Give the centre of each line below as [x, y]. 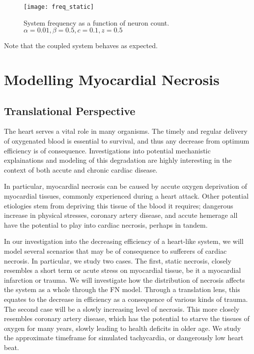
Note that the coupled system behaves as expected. [81, 45]
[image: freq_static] [59, 7]
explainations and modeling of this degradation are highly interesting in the [118, 160]
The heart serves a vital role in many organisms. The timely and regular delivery [126, 131]
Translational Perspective [70, 110]
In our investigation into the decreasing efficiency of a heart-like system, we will [124, 241]
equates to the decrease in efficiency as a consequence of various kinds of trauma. [126, 299]
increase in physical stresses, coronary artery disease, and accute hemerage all [121, 215]
